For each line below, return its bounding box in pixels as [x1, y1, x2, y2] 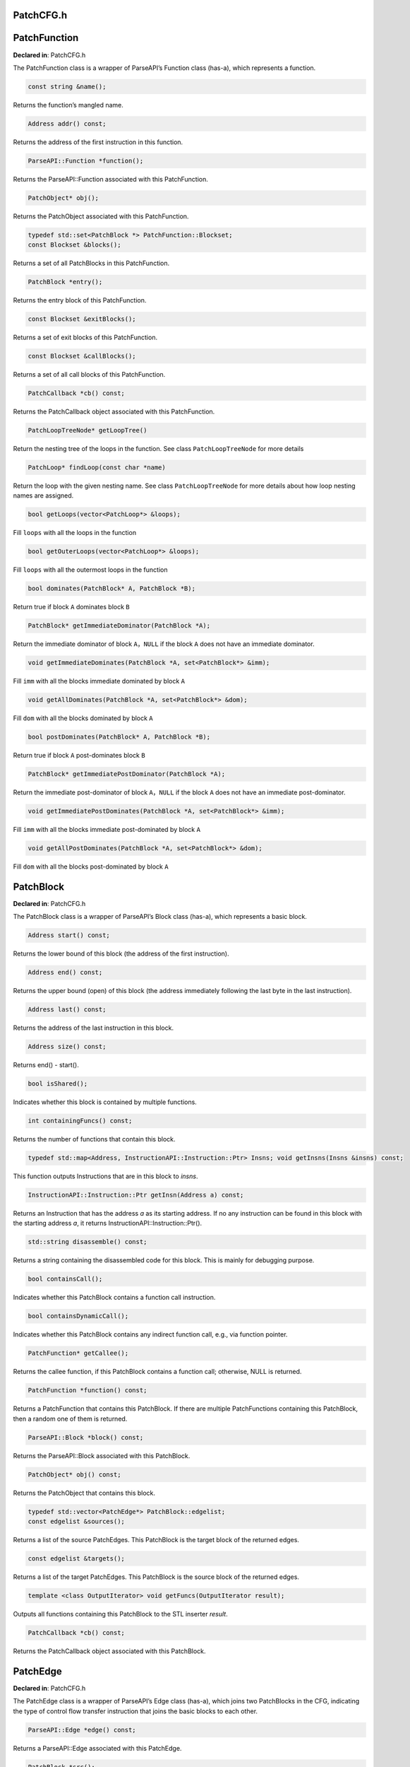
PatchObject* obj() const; [28, 1470, 121, 1479]
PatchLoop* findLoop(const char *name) [28, 463, 166, 471]
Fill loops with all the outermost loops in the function [13, 565, 168, 574]
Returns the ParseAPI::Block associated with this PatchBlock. [13, 1451, 191, 1460]
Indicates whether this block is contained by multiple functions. [13, 1098, 197, 1106]
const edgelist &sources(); [28, 1517, 125, 1526]
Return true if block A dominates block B [13, 603, 130, 611]
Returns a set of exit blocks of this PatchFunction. [13, 333, 158, 342]
